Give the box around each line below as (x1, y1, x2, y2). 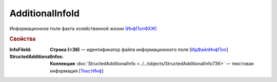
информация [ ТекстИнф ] (50, 68, 104, 74)
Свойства (9, 36, 36, 43)
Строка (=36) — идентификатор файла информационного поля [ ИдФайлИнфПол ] (50, 46, 228, 52)
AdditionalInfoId (9, 8, 80, 19)
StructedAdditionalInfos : (9, 53, 64, 60)
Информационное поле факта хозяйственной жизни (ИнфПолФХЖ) (9, 25, 157, 32)
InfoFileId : (9, 46, 32, 52)
